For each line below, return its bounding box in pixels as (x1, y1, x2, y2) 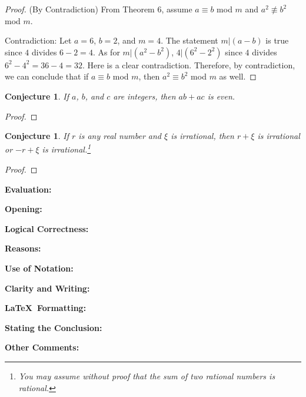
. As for (92, 45, 120, 58)
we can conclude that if (5, 70, 89, 82)
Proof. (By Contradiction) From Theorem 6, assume (5, 3, 192, 15)
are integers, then (113, 90, 176, 102)
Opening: (5, 203, 42, 215)
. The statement (161, 34, 218, 47)
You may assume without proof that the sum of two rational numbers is (18, 369, 275, 382)
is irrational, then (171, 130, 234, 142)
